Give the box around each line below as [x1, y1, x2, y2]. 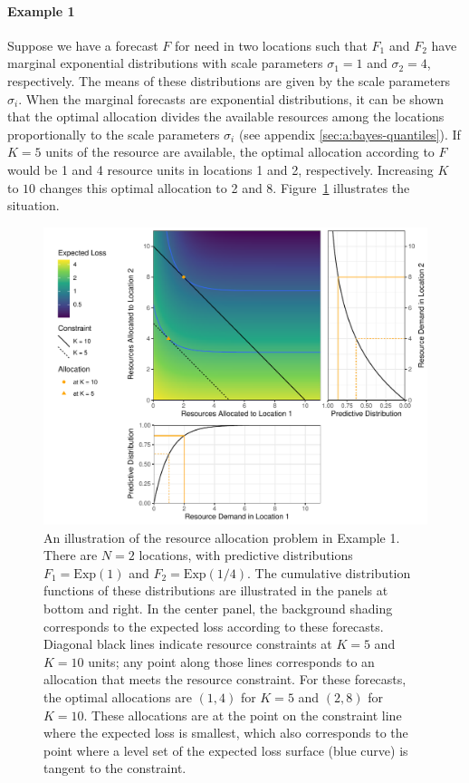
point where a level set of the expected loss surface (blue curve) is [43, 740, 408, 759]
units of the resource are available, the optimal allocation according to [45, 142, 435, 161]
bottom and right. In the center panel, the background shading [43, 599, 393, 618]
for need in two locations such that [174, 35, 368, 54]
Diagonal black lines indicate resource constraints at [43, 634, 332, 653]
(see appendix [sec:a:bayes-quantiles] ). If [238, 124, 461, 143]
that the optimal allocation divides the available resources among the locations [7, 107, 445, 126]
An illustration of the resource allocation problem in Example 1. [43, 527, 400, 546]
